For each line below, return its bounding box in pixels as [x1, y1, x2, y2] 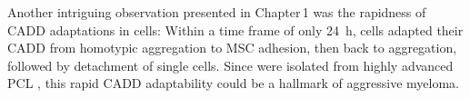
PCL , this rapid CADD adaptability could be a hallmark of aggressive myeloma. [7, 73, 459, 93]
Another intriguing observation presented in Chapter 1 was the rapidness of [7, 3, 426, 21]
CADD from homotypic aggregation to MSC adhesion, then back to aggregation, [7, 38, 457, 57]
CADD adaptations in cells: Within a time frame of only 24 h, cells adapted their [7, 20, 464, 39]
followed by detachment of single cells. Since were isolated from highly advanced [7, 55, 454, 74]
